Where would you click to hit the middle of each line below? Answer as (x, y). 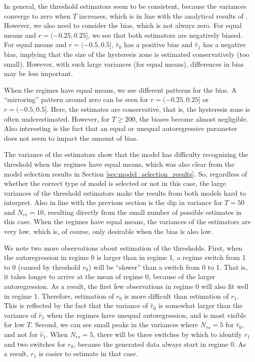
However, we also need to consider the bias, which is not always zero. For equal (123, 25)
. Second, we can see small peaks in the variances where (114, 324)
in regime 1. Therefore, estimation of (59, 296)
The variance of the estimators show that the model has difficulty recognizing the (126, 154)
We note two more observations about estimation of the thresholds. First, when (123, 247)
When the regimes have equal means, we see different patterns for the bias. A (120, 90)
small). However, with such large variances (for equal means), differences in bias (124, 64)
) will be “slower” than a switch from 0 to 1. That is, (168, 267)
